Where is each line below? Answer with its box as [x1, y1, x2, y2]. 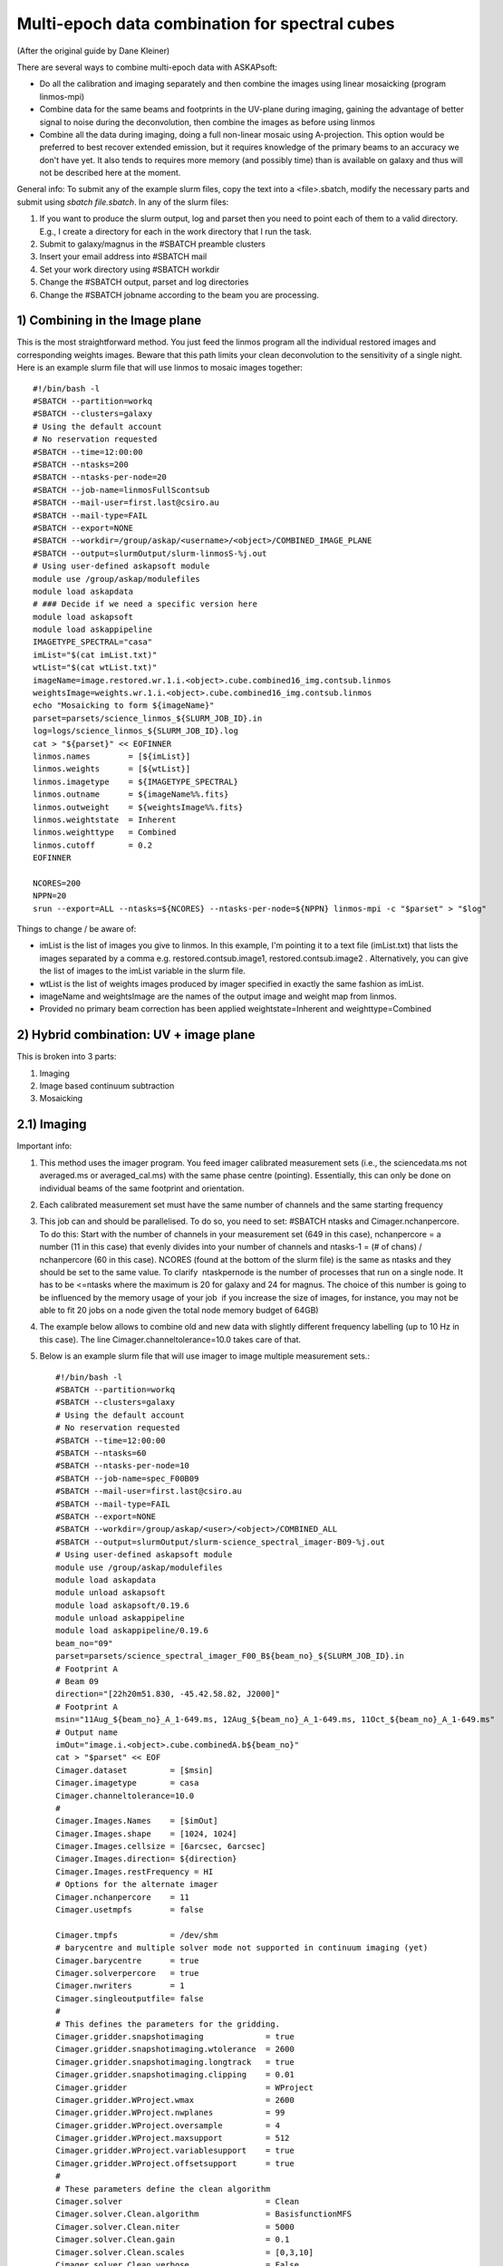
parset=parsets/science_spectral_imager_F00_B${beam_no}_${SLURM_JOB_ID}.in [55, 1651, 405, 1661]
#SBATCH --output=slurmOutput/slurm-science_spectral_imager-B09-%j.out [55, 1536, 385, 1547]
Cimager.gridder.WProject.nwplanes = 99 [55, 2107, 285, 2118]
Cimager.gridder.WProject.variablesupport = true [55, 2145, 295, 2156]
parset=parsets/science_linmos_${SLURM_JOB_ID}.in [33, 712, 263, 723]
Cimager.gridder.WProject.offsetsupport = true [55, 2158, 295, 2168]
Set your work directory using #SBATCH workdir [39, 264, 220, 275]
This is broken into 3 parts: [16, 1051, 117, 1062]
